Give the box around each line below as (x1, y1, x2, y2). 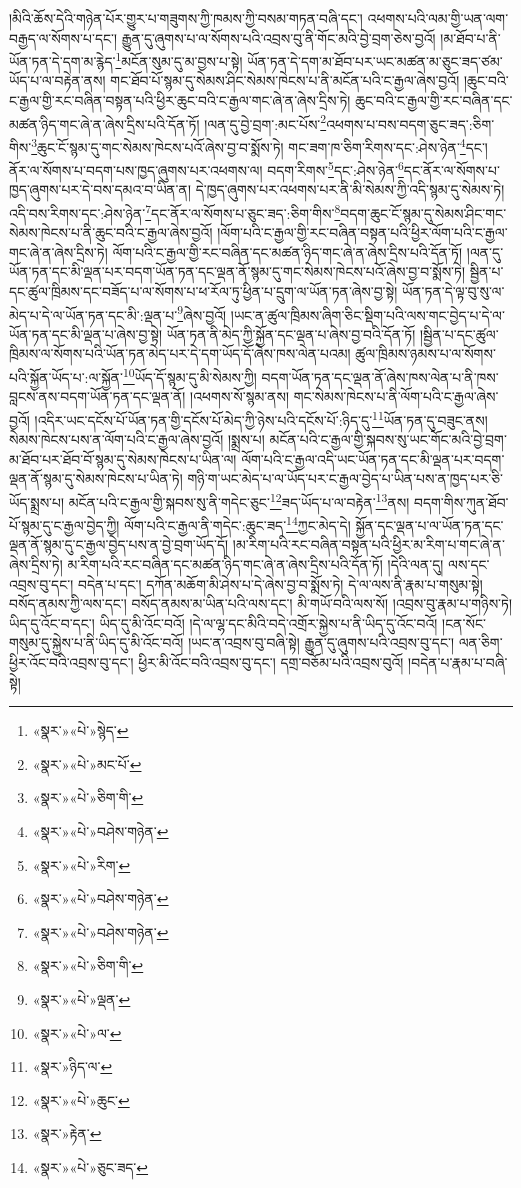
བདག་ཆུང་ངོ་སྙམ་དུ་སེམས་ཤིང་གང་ (340, 202, 507, 223)
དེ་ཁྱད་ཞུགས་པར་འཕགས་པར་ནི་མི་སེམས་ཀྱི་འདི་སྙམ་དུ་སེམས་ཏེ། (195, 179, 505, 200)
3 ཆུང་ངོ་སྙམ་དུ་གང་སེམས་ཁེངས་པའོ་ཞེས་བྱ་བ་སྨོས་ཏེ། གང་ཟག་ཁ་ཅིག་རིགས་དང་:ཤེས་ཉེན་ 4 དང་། (31, 133, 488, 157)
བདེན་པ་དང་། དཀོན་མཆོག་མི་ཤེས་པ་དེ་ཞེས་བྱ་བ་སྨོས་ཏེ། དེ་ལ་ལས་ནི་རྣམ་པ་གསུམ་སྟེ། (77, 573, 483, 594)
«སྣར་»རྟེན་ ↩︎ (32, 1123, 102, 1144)
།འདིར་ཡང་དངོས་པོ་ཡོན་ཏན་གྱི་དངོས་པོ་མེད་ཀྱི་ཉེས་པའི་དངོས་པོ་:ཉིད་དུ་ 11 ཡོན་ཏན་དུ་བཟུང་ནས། (34, 406, 488, 430)
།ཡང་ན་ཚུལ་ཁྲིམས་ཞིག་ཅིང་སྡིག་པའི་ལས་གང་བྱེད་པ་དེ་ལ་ (230, 304, 505, 325)
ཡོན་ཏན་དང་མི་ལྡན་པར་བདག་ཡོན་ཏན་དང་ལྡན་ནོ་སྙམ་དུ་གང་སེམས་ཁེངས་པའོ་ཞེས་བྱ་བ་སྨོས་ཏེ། (9, 261, 466, 282)
